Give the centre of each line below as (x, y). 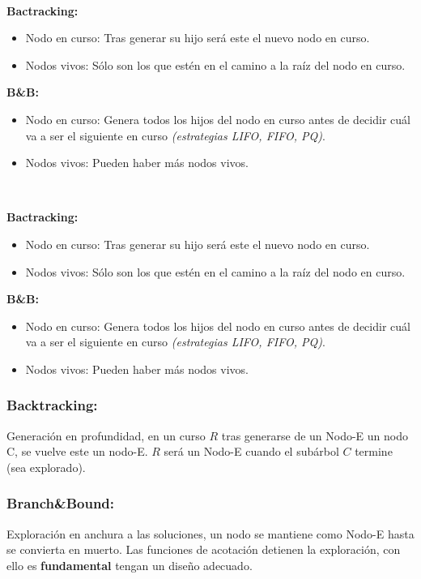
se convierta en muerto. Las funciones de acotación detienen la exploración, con (204, 549)
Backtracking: (52, 405)
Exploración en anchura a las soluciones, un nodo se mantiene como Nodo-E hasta (210, 533)
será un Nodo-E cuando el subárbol (251, 451)
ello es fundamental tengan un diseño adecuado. (130, 565)
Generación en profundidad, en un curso (106, 435)
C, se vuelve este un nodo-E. (77, 451)
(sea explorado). (46, 467)
